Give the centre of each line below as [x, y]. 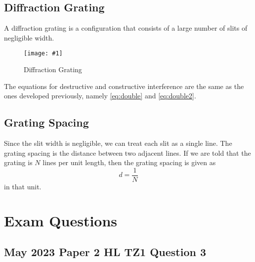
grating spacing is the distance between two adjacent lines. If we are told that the [127, 153]
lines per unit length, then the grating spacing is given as [129, 162]
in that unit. [23, 186]
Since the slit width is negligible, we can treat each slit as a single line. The [118, 143]
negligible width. [29, 37]
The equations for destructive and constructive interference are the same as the [124, 86]
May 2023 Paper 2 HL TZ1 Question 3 [105, 252]
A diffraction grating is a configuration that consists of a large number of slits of [126, 28]
